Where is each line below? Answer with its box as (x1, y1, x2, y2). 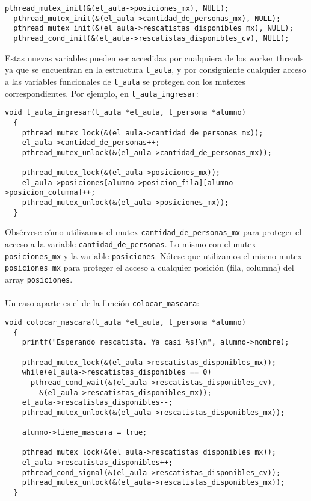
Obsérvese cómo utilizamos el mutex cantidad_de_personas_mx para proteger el (5, 226, 302, 238)
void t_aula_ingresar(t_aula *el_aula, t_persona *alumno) (5, 108, 246, 117)
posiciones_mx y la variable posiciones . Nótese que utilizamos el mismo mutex (5, 249, 302, 262)
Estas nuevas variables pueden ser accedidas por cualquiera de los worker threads (5, 51, 304, 64)
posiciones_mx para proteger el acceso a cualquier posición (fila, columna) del (5, 261, 294, 274)
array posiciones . (5, 273, 73, 286)
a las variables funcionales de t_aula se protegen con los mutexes (5, 75, 245, 87)
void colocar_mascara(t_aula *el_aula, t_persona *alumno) (5, 318, 246, 327)
